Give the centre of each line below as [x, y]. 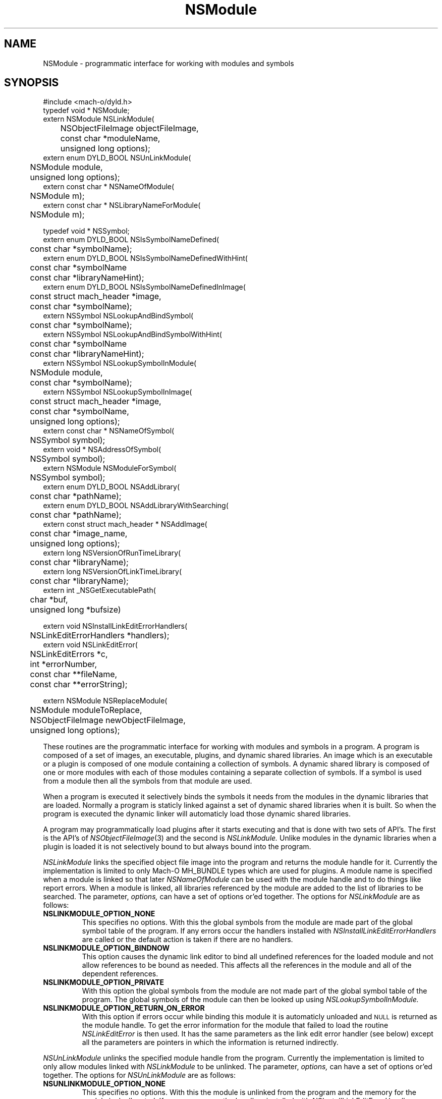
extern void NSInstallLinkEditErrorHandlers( [115, 626]
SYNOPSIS [32, 83]
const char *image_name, [79, 534]
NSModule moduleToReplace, [86, 710]
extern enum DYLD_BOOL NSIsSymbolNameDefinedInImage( [144, 287]
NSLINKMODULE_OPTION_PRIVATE [104, 982]
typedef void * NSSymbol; [86, 231]
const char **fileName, [74, 674]
